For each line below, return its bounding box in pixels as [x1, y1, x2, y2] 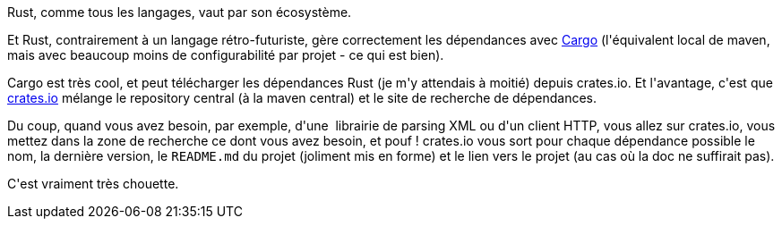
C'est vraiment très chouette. [7, 176, 179, 191]
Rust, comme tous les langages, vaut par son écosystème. [7, 4, 352, 20]
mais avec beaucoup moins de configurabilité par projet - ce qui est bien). [7, 47, 444, 63]
